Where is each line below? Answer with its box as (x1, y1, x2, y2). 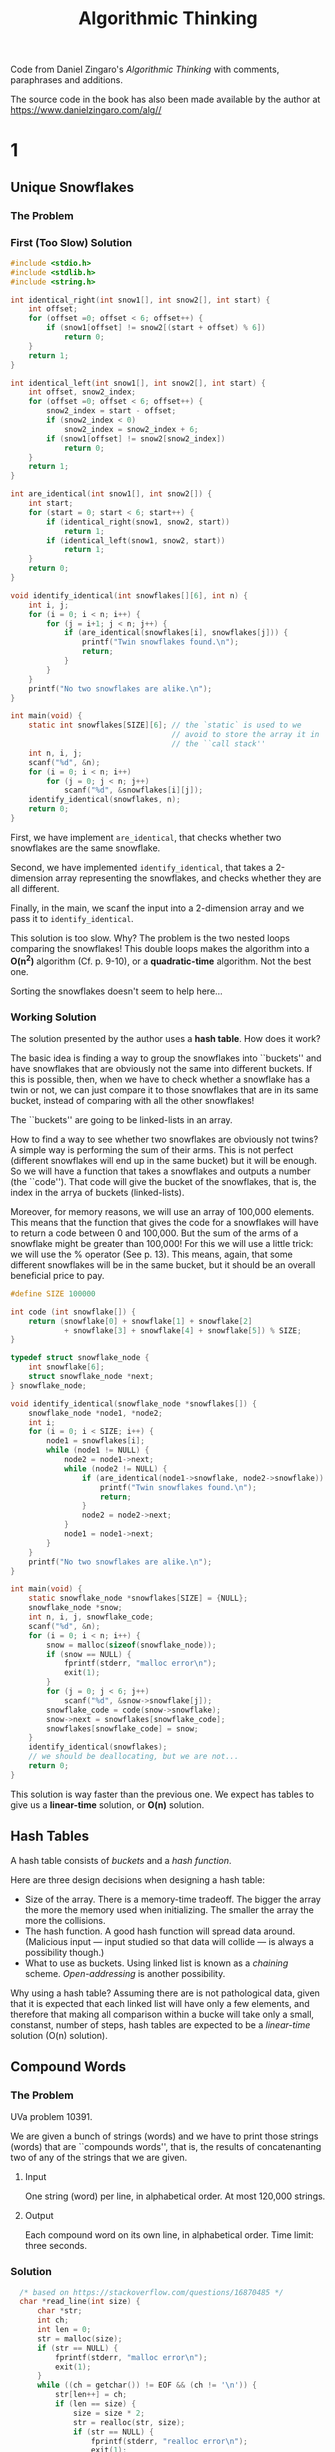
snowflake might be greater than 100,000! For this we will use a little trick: (10, 1237, 314, 1249)
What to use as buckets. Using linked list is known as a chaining (24, 1957, 289, 1969)
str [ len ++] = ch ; (54, 2390, 128, 2400)
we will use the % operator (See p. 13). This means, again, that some (10, 1248, 293, 1260)
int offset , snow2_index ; (28, 387, 137, 397)
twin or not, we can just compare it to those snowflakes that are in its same (10, 1083, 319, 1096)
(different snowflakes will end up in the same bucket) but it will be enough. (10, 1154, 318, 1166)
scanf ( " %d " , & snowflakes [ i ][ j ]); (63, 785, 203, 796)
